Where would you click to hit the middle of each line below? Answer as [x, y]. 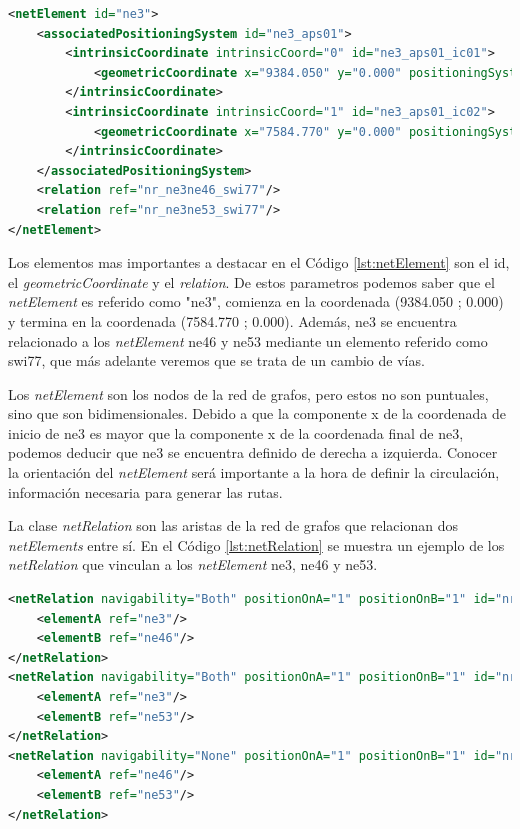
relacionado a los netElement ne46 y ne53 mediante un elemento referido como [248, 340]
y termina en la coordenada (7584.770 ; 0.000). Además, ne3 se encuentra [232, 320]
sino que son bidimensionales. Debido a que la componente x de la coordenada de [257, 413]
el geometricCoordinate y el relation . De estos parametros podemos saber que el [251, 281]
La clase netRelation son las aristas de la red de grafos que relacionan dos [233, 525]
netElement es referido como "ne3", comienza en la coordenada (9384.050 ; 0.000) [256, 301]
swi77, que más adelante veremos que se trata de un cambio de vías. [216, 360]
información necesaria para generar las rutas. [145, 491]
